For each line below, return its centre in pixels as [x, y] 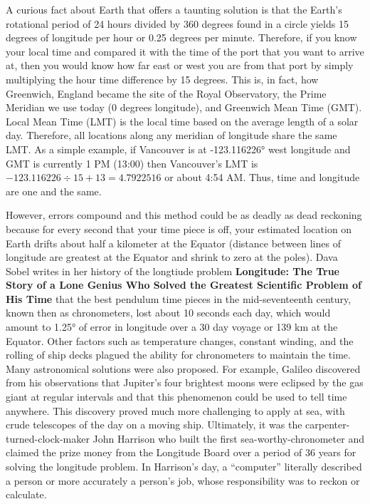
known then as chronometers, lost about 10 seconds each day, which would [168, 313]
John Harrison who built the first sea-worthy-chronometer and [228, 438]
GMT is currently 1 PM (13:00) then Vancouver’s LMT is [132, 163]
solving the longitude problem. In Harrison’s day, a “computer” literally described [184, 466]
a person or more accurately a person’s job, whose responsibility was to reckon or [183, 480]
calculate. [26, 494]
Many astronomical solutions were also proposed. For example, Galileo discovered [183, 368]
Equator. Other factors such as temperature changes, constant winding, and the [180, 340]
